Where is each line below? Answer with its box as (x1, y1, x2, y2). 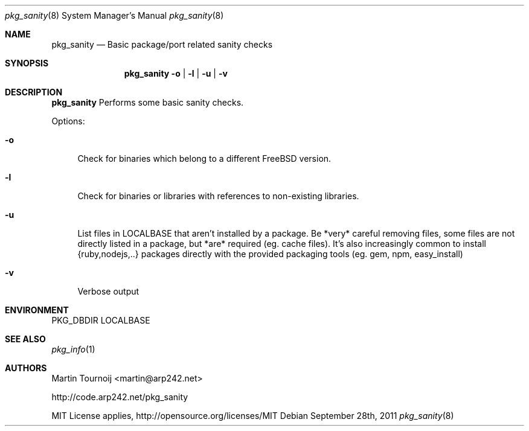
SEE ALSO (5, 334, 46, 344)
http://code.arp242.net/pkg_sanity (51, 392, 188, 402)
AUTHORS (5, 363, 47, 373)
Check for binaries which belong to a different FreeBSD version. (77, 153, 332, 164)
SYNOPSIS (5, 58, 49, 68)
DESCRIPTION (5, 87, 63, 97)
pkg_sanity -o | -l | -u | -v (124, 68, 228, 78)
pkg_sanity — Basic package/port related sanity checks (51, 39, 273, 49)
